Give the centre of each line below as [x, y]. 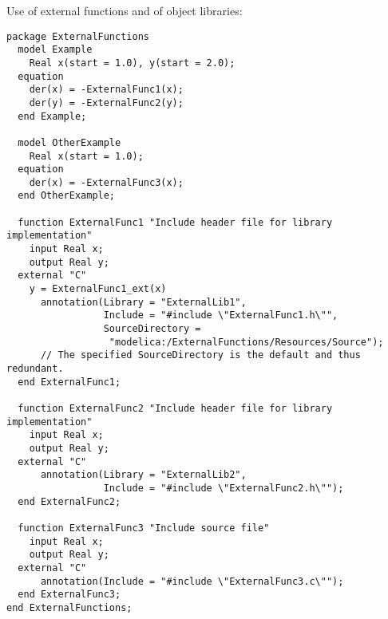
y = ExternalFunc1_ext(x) [98, 289]
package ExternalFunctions [78, 36]
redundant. [35, 369]
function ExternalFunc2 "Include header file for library [175, 408]
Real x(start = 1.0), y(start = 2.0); [132, 63]
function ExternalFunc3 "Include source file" [144, 528]
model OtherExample [69, 142]
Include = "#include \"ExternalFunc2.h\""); [224, 488]
